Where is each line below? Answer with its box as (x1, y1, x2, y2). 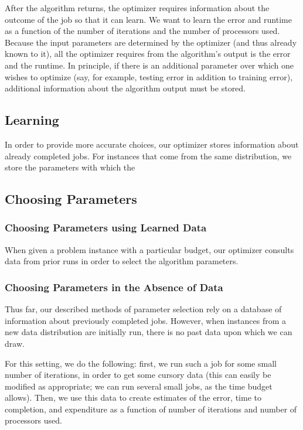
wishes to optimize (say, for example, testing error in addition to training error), (5, 70, 293, 83)
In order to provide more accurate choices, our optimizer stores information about (5, 138, 299, 150)
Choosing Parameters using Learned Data (5, 220, 207, 235)
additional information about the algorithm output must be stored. (5, 82, 246, 94)
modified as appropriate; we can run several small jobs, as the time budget (5, 380, 273, 392)
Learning (5, 111, 59, 129)
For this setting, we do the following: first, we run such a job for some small (5, 357, 277, 369)
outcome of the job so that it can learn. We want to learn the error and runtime (5, 13, 292, 25)
